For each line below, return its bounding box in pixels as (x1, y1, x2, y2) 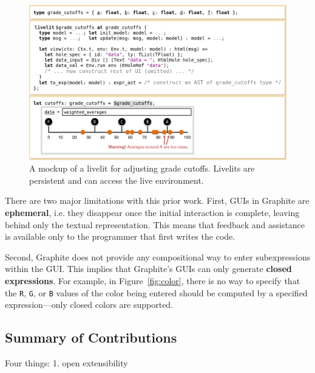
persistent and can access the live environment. (29, 173, 204, 186)
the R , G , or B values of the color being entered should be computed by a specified (5, 286, 308, 299)
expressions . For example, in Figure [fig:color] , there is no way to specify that (5, 274, 300, 287)
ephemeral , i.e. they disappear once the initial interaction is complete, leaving (5, 206, 300, 219)
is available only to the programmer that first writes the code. (5, 230, 235, 243)
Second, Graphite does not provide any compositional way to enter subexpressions (5, 250, 311, 263)
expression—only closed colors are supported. (5, 298, 174, 311)
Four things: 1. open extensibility (5, 357, 128, 369)
